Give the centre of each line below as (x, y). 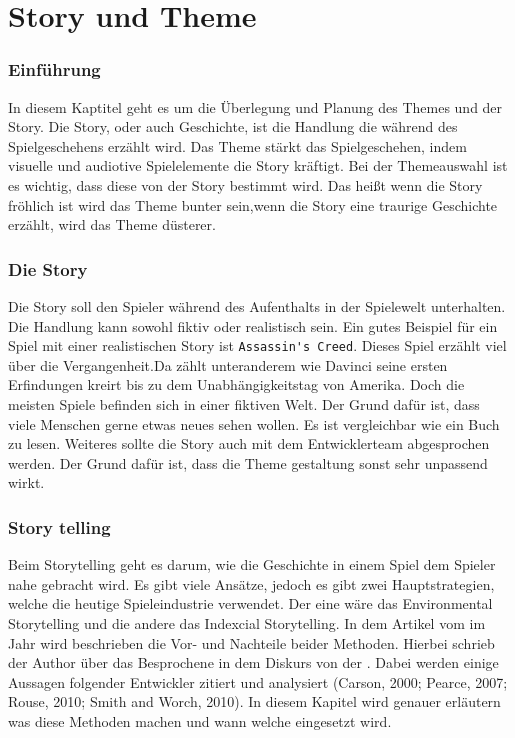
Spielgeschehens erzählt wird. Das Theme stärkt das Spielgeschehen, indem (237, 145)
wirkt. (26, 482)
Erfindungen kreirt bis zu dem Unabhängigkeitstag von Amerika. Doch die (236, 384)
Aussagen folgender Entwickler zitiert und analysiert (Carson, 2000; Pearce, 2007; (258, 681)
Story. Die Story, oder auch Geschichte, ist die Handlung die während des (233, 126)
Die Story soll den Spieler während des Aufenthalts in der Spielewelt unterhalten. (257, 305)
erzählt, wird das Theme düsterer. (112, 224)
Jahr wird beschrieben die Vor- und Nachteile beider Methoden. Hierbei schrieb (251, 642)
